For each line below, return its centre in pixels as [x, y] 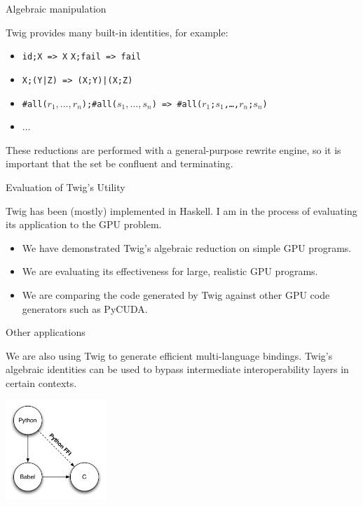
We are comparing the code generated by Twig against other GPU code [176, 294]
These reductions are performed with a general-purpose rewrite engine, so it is [173, 149]
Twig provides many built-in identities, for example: [117, 32]
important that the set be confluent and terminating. [119, 163]
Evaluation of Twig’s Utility [66, 187]
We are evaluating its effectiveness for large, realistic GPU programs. [170, 271]
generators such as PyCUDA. [85, 308]
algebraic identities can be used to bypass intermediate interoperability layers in [177, 369]
